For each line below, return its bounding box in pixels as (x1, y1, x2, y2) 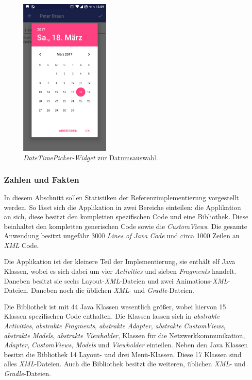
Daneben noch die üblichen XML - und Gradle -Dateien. (31, 285, 194, 295)
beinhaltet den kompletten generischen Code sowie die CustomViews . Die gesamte (4, 221, 248, 231)
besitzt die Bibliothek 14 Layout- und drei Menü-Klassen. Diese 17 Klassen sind (4, 349, 242, 359)
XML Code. (4, 240, 39, 250)
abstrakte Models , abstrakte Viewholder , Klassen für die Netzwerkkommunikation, (4, 330, 245, 340)
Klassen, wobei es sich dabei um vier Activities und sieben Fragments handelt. (4, 266, 236, 276)
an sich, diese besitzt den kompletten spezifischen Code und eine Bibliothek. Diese (4, 211, 249, 222)
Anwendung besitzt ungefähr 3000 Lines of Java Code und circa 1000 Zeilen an (4, 230, 240, 241)
